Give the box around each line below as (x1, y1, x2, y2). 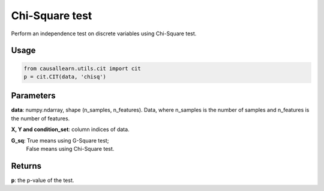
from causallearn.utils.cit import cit (23, 65, 141, 72)
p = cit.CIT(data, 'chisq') (23, 73, 106, 80)
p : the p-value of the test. (11, 177, 74, 184)
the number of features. (11, 114, 70, 122)
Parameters (11, 90, 56, 101)
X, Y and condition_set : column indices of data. (11, 126, 130, 133)
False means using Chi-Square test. (26, 145, 115, 152)
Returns (11, 160, 42, 171)
